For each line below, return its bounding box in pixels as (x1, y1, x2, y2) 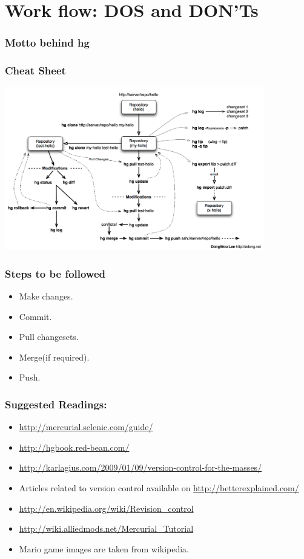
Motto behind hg (5, 35, 90, 50)
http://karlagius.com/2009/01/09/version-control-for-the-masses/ (19, 461, 262, 474)
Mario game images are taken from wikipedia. (19, 542, 189, 555)
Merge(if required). (19, 350, 90, 363)
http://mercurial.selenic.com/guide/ (19, 420, 153, 433)
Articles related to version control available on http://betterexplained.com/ (19, 482, 299, 494)
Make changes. (19, 290, 73, 302)
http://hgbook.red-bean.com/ (19, 440, 130, 453)
